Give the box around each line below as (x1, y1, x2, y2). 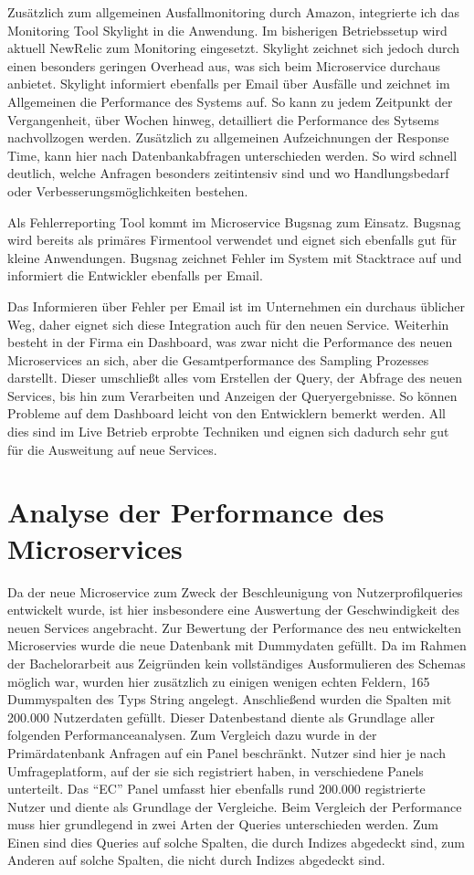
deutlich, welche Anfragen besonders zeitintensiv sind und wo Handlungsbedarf (7, 163, 449, 183)
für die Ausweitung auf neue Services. (7, 439, 217, 459)
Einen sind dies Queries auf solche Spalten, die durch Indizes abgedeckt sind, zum (7, 832, 465, 851)
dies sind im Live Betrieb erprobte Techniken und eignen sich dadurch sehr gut (7, 422, 449, 441)
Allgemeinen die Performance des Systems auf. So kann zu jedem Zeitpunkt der (7, 91, 453, 111)
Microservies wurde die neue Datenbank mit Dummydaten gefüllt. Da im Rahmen (7, 636, 467, 655)
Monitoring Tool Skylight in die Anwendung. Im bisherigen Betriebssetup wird (7, 20, 448, 39)
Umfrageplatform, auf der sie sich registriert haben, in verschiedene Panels (7, 761, 424, 780)
